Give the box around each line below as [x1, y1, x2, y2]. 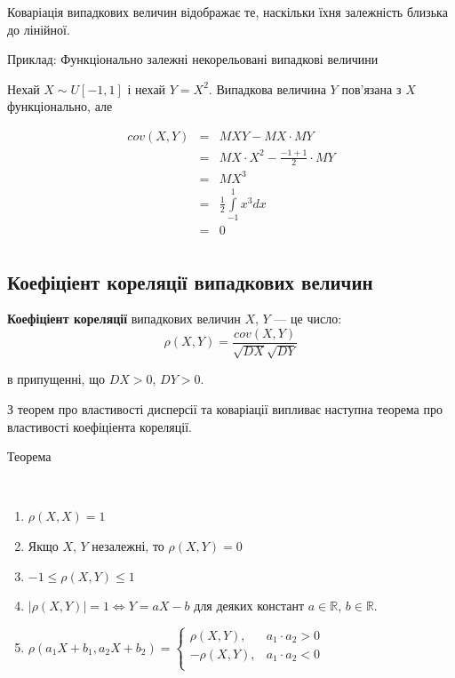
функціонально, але [7, 97, 113, 116]
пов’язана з [341, 79, 402, 98]
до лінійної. [7, 20, 70, 38]
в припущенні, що [7, 370, 105, 388]
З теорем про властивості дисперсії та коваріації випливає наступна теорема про [7, 399, 443, 418]
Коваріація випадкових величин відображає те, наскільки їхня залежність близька [7, 3, 448, 20]
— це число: [274, 309, 342, 328]
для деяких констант [194, 596, 305, 615]
